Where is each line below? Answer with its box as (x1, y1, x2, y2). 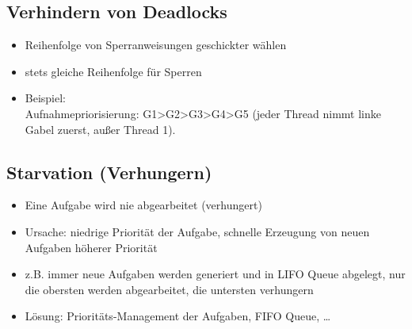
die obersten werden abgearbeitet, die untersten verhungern (25, 281, 314, 297)
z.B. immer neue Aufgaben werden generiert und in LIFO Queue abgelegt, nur (25, 266, 406, 282)
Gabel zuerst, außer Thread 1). (25, 121, 176, 137)
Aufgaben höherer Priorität (25, 239, 158, 255)
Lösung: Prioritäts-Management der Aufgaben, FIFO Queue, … (25, 308, 331, 324)
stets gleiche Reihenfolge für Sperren (25, 63, 202, 79)
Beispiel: (25, 90, 67, 106)
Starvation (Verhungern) (6, 159, 212, 184)
